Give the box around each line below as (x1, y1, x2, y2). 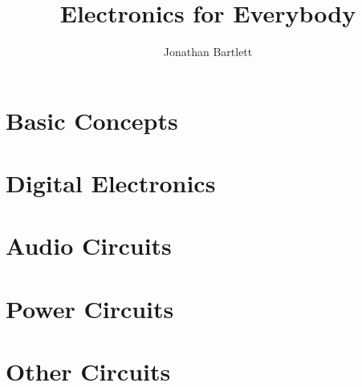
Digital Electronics (6, 167, 216, 200)
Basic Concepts (6, 103, 178, 136)
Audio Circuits (6, 229, 172, 262)
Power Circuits (6, 292, 174, 325)
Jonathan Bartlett (163, 43, 253, 60)
